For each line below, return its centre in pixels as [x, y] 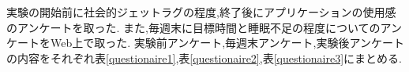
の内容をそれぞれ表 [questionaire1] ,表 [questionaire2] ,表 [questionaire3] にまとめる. [204, 58]
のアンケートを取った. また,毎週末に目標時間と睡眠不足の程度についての [193, 27]
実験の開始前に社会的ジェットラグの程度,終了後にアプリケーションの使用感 [201, 12]
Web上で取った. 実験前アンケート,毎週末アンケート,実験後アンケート [227, 43]
